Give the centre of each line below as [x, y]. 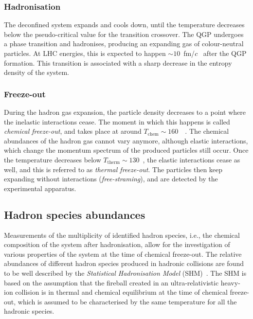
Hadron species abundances [75, 214]
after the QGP [225, 53]
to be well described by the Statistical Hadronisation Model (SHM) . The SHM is [125, 273]
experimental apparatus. [40, 188]
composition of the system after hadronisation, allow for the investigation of [117, 244]
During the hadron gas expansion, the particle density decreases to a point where [125, 112]
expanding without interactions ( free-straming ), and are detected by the [111, 179]
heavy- [230, 282]
